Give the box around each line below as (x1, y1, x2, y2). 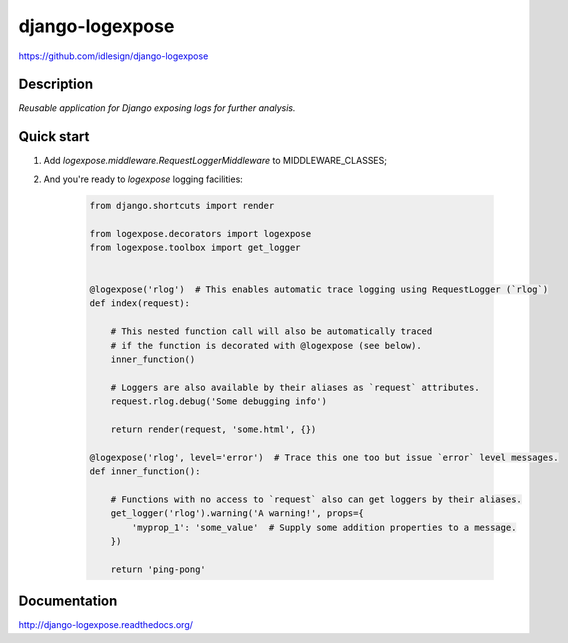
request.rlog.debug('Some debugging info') (110, 396, 327, 407)
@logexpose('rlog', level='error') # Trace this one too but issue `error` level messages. (89, 451, 559, 463)
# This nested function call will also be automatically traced (110, 326, 433, 337)
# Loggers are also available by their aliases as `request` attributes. (110, 381, 480, 393)
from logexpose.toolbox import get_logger (89, 241, 301, 253)
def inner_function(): (89, 466, 201, 477)
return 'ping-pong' (110, 563, 207, 575)
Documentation (18, 593, 118, 610)
